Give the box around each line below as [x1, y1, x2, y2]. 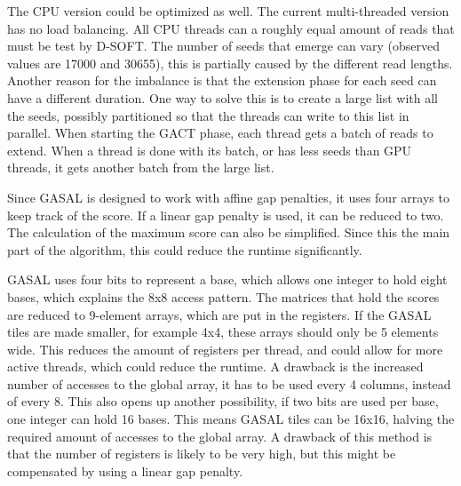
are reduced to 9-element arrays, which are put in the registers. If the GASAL [7, 305, 432, 323]
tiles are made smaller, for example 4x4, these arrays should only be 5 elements [7, 323, 439, 341]
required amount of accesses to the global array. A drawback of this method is [7, 426, 433, 445]
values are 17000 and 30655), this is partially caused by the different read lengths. [7, 53, 453, 72]
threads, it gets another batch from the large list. [7, 158, 274, 177]
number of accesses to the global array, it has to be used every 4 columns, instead [7, 374, 451, 393]
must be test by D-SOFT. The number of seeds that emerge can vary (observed [7, 36, 440, 55]
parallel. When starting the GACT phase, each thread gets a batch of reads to [7, 123, 433, 142]
